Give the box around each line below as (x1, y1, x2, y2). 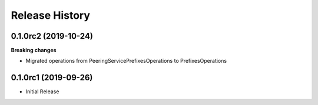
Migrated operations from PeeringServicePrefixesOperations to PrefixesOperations (25, 57, 227, 65)
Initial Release (25, 88, 59, 95)
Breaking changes (11, 47, 57, 54)
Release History (11, 9, 91, 22)
